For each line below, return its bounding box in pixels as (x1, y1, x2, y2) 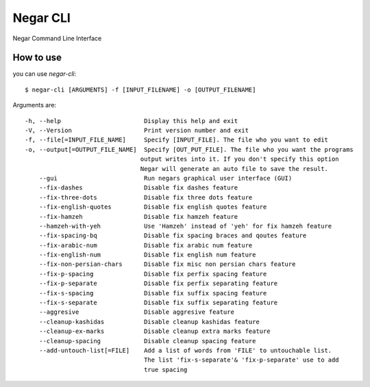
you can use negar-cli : (12, 70, 77, 78)
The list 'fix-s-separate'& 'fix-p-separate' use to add (144, 356, 339, 364)
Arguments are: (12, 101, 57, 109)
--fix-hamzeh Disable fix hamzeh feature (38, 213, 238, 220)
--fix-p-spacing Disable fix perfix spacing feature (38, 270, 267, 278)
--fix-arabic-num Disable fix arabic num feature (38, 241, 253, 249)
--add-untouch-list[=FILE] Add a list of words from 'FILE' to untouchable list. (38, 347, 332, 354)
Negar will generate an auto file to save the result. (140, 165, 329, 172)
